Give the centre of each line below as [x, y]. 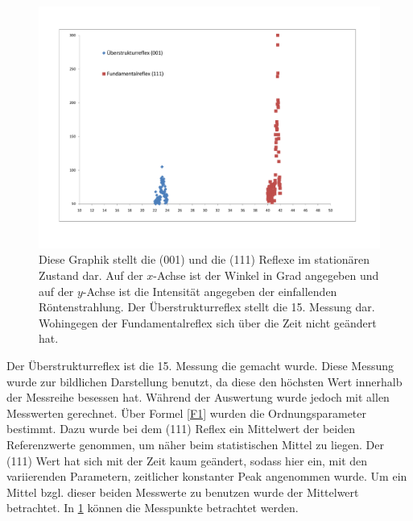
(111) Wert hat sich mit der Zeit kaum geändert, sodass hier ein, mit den [187, 460]
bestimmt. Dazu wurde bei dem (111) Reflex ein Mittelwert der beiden [181, 429]
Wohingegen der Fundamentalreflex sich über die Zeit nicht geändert [208, 322]
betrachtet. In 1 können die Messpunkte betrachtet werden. [153, 508]
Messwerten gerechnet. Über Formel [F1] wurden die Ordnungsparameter [187, 413]
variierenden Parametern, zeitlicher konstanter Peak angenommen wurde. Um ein [207, 476]
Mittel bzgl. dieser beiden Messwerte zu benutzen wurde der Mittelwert [183, 492]
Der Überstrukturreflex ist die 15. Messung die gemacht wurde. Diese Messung [200, 365]
